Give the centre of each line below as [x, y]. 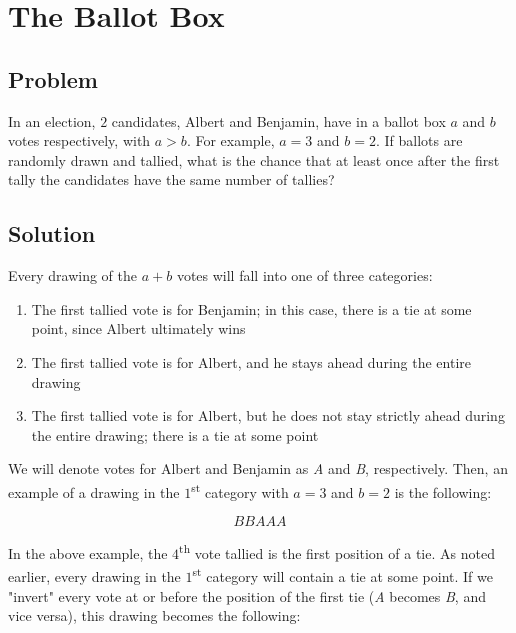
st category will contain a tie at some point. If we [342, 575]
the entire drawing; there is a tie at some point [175, 434]
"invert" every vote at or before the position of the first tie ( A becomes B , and [247, 595]
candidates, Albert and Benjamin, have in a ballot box [278, 120]
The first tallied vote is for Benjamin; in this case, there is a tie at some [251, 308]
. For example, [230, 140]
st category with [240, 490]
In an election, [52, 120]
